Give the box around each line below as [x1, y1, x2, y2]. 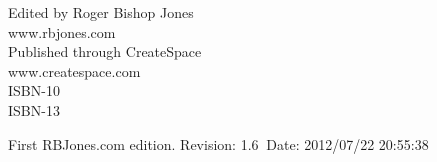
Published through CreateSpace [8, 41, 202, 62]
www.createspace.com [8, 60, 141, 81]
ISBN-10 [8, 80, 60, 101]
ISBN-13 [8, 99, 60, 120]
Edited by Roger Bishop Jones [8, 2, 194, 22]
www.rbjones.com [8, 21, 116, 42]
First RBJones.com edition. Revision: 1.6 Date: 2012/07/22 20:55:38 [8, 133, 429, 154]
